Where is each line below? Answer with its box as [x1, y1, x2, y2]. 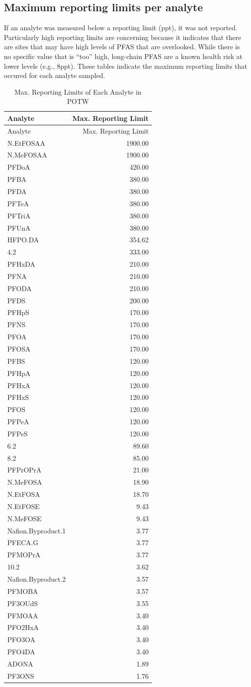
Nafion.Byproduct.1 [7, 525, 66, 535]
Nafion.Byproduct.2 [7, 574, 66, 584]
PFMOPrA [7, 550, 40, 560]
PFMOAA [7, 610, 38, 620]
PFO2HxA [7, 622, 39, 632]
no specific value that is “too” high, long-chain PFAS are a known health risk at [4, 51, 243, 61]
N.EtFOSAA [7, 137, 45, 148]
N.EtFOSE [7, 501, 40, 511]
